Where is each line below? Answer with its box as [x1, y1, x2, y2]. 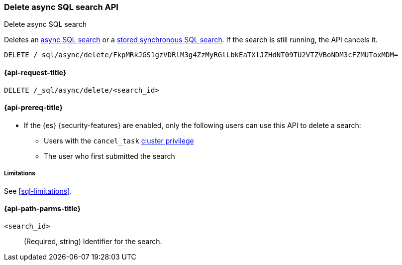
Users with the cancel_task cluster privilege [44, 136, 194, 145]
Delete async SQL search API [4, 2, 118, 12]
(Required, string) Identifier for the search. [24, 237, 162, 246]
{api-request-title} [4, 68, 67, 77]
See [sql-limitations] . [4, 186, 72, 195]
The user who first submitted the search [44, 151, 175, 160]
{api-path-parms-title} [4, 204, 81, 213]
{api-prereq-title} [4, 103, 63, 112]
